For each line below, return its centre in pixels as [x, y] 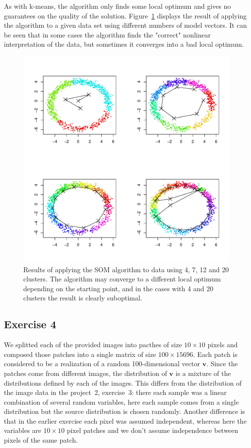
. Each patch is [215, 354]
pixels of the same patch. [41, 440]
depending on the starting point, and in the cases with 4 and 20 [118, 288]
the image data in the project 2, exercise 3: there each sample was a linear [115, 392]
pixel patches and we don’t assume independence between [152, 430]
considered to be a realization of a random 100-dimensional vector [102, 364]
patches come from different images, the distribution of [85, 373]
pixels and [223, 345]
